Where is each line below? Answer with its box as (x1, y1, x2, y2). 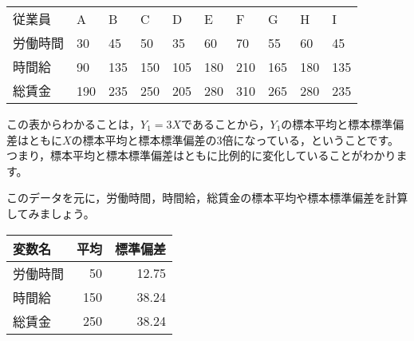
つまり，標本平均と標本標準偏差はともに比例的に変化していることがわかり (6, 147, 396, 164)
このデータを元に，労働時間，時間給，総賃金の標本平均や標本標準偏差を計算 (6, 189, 408, 206)
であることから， (181, 116, 270, 132)
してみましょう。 (6, 204, 95, 221)
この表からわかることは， (6, 116, 140, 132)
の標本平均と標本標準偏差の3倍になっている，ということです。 (71, 131, 400, 148)
